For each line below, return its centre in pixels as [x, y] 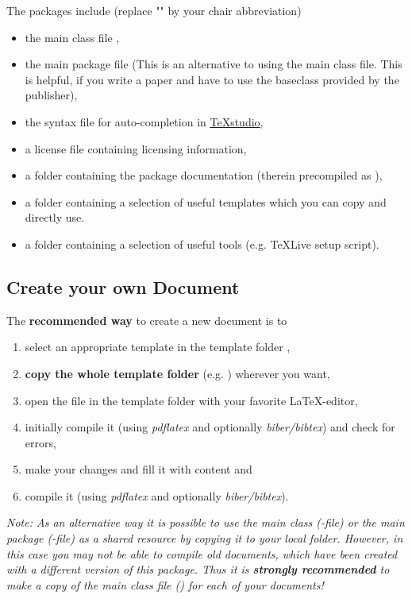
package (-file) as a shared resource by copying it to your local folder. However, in [205, 538]
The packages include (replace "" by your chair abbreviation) [154, 10]
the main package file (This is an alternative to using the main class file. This [214, 64]
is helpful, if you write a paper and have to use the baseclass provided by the [212, 79]
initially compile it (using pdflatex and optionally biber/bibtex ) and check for [210, 427]
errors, [40, 442]
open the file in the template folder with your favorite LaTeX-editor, [191, 400]
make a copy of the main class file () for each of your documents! [165, 584]
